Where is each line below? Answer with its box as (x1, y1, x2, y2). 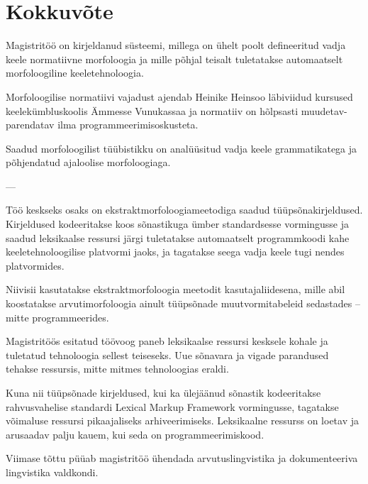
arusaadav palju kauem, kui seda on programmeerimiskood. (6, 427, 264, 441)
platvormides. (6, 258, 65, 273)
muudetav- (301, 103, 347, 118)
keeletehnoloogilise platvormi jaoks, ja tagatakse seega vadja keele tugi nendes (6, 244, 345, 259)
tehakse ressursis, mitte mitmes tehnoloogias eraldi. (6, 361, 229, 376)
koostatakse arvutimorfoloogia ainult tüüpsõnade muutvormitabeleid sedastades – (6, 296, 360, 311)
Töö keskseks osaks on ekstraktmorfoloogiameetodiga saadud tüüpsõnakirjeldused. (6, 202, 363, 217)
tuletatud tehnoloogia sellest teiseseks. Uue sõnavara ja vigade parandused (6, 347, 329, 362)
